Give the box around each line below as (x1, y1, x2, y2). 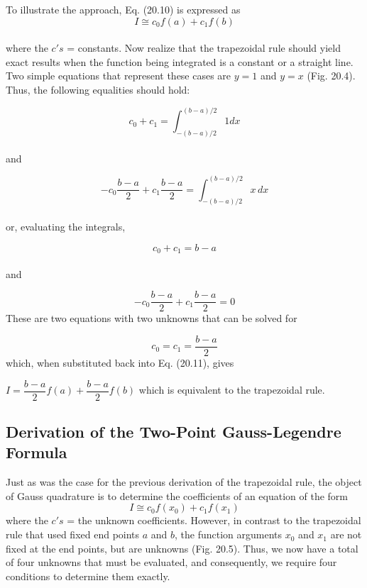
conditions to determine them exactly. (6, 568, 170, 583)
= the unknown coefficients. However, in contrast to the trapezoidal (67, 513, 361, 528)
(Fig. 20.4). (307, 68, 356, 83)
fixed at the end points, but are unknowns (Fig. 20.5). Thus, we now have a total (6, 540, 358, 555)
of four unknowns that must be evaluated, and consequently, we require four (6, 555, 337, 570)
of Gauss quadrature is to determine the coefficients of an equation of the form (6, 488, 348, 503)
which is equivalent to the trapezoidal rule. (138, 382, 325, 397)
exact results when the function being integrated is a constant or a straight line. (6, 54, 354, 69)
